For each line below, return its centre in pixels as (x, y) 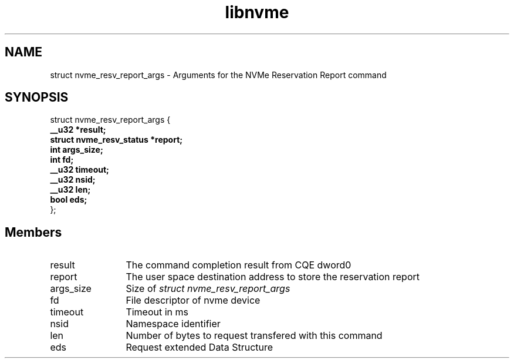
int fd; (62, 160)
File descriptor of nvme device (193, 300)
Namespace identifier (173, 324)
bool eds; (69, 200)
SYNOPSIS (37, 98)
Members (33, 232)
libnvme (257, 12)
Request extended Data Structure (199, 347)
